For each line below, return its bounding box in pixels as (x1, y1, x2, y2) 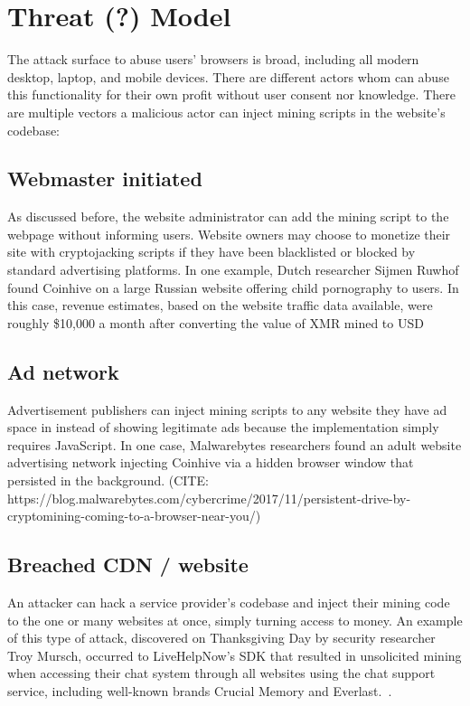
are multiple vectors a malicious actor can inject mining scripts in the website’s (7, 102, 446, 121)
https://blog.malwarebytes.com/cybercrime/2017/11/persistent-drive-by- (7, 488, 411, 507)
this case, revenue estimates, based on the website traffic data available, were (7, 296, 433, 315)
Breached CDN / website (7, 551, 249, 579)
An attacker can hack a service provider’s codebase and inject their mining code (7, 593, 450, 612)
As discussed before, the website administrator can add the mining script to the (7, 207, 449, 226)
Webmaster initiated (7, 165, 202, 193)
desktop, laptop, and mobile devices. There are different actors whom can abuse (7, 67, 449, 86)
